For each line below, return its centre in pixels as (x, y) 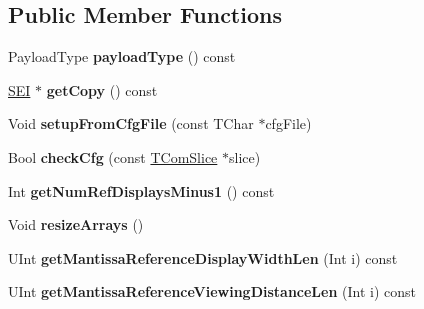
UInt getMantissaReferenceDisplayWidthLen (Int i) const (203, 257)
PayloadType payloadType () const (122, 56)
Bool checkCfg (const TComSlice (113, 156)
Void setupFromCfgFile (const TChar (131, 123)
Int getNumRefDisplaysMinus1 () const (141, 190)
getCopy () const (102, 89)
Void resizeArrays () (76, 224)
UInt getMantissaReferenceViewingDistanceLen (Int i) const (212, 291)
